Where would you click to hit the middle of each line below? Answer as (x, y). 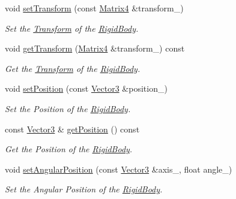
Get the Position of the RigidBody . (69, 149)
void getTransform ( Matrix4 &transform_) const (95, 48)
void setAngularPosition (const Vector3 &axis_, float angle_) (119, 169)
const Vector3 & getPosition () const (72, 129)
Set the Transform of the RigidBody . (72, 28)
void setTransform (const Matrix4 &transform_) (94, 8)
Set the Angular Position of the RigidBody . (84, 189)
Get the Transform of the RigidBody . (73, 68)
